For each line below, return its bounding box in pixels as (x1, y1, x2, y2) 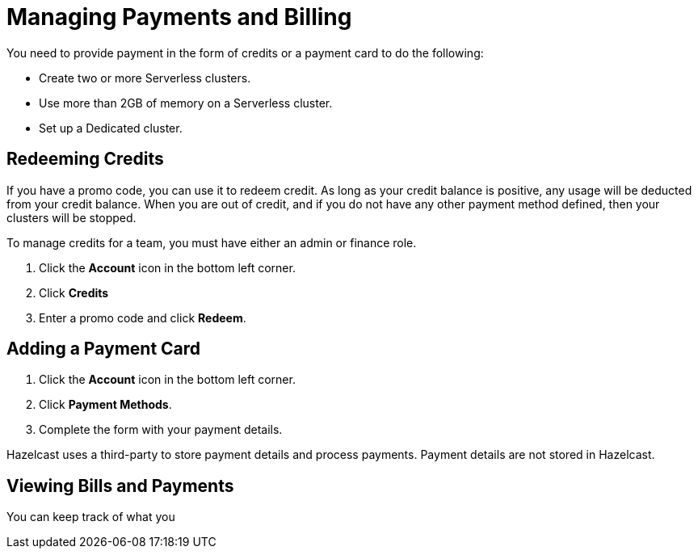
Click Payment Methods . (39, 397, 172, 412)
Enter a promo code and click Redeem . (39, 310, 246, 325)
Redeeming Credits (6, 149, 164, 170)
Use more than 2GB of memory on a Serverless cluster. (39, 95, 333, 110)
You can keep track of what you (6, 510, 175, 524)
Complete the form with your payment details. (39, 423, 283, 437)
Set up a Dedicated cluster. (39, 120, 183, 135)
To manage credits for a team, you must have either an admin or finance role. (6, 235, 417, 250)
